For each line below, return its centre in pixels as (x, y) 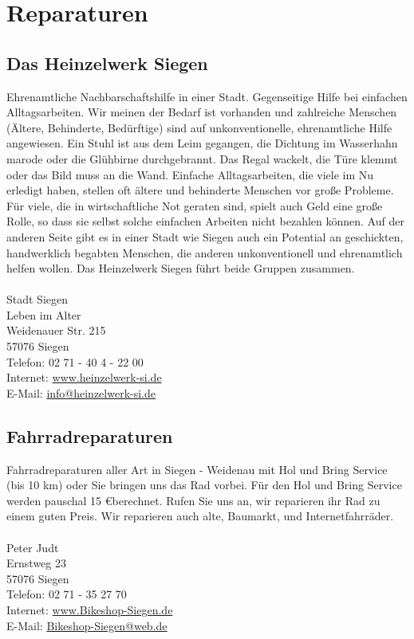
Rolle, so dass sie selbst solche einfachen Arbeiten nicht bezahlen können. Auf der (205, 221)
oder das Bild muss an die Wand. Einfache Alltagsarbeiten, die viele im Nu (190, 174)
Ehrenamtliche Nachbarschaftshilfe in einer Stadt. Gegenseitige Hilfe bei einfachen (207, 96)
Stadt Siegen (37, 299)
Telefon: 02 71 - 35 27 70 (67, 594)
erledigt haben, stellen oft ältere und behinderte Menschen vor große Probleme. (200, 190)
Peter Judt (33, 547)
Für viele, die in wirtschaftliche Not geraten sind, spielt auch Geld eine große (195, 205)
